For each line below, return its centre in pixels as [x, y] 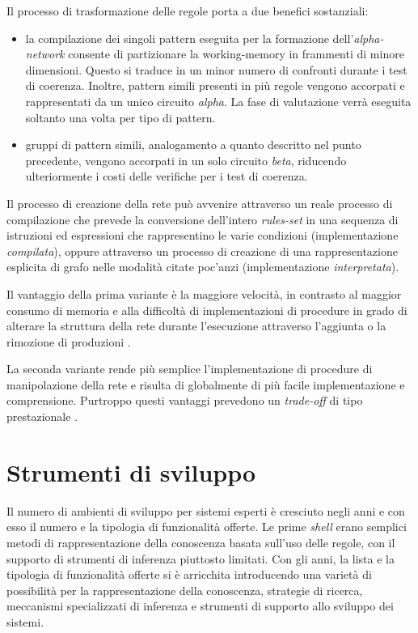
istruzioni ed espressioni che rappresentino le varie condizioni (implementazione [203, 235]
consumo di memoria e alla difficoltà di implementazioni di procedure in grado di [207, 310]
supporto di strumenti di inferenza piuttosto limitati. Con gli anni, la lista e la [201, 558]
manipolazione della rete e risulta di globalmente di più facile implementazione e [206, 384]
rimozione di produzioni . [69, 341]
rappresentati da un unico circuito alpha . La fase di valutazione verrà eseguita [218, 101]
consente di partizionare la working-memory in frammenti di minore [236, 54]
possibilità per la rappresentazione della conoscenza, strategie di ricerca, [185, 590]
